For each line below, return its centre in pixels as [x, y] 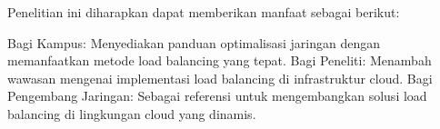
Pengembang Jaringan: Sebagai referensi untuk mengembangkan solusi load [217, 96]
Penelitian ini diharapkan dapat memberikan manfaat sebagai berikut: [204, 12]
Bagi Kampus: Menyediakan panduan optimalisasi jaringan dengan [194, 42]
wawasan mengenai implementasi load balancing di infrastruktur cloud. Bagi [220, 78]
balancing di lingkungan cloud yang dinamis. [132, 113]
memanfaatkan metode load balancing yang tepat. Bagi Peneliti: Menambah [220, 60]
